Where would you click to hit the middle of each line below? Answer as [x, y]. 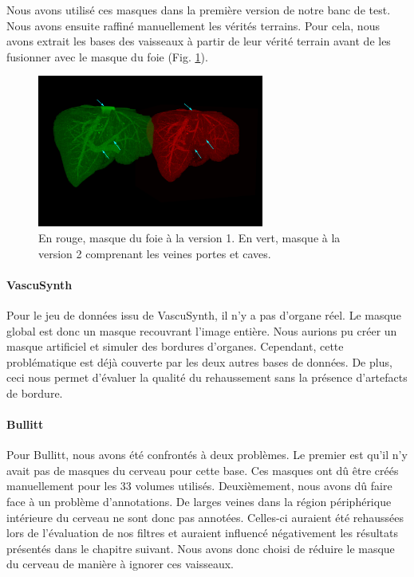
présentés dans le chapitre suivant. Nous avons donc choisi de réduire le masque [201, 548]
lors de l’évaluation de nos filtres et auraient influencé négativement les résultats [202, 533]
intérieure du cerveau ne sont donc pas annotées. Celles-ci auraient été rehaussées [205, 517]
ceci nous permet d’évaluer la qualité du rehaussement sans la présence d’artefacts [207, 377]
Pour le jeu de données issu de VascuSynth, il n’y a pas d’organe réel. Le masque [204, 314]
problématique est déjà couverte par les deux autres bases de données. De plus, [199, 361]
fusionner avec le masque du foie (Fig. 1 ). [107, 56]
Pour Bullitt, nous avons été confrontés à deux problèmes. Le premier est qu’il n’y [207, 455]
